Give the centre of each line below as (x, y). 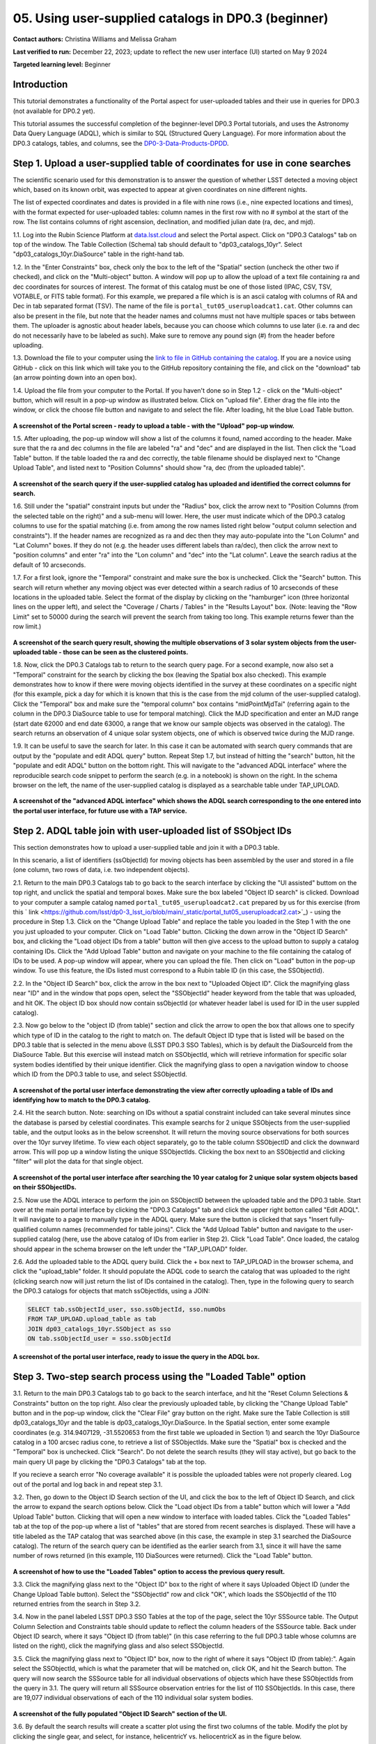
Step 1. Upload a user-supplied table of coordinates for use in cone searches (182, 163)
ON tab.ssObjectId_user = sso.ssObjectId (99, 1339)
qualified (25, 1229)
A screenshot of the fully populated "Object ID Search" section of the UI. (120, 1713)
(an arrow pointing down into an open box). (75, 377)
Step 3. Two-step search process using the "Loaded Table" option (159, 1377)
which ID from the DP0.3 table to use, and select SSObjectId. (100, 1074)
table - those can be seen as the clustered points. (115, 652)
